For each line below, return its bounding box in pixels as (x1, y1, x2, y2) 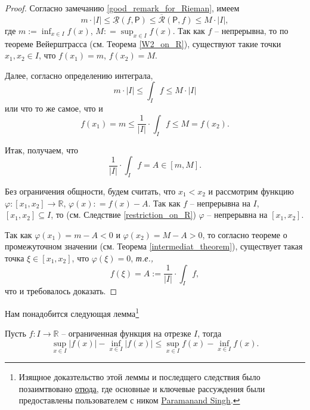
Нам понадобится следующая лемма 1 (5, 305, 139, 319)
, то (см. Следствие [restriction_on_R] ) (51, 208, 196, 221)
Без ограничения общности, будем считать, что (5, 184, 176, 197)
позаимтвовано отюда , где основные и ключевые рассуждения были (18, 382, 265, 394)
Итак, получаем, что (5, 143, 79, 156)
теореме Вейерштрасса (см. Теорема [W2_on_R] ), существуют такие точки (5, 37, 281, 50)
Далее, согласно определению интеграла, (5, 69, 153, 81)
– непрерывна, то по (215, 24, 289, 36)
